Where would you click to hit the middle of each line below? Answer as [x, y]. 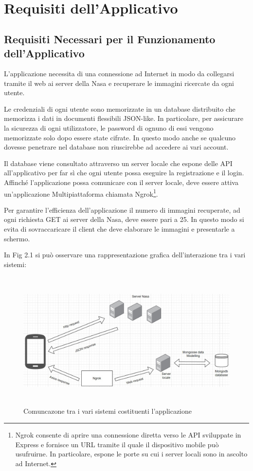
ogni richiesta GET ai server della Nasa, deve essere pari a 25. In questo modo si [124, 219]
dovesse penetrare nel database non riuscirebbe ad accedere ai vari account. [116, 147]
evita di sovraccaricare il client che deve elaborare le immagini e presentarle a [119, 228]
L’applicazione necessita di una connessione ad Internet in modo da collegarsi [119, 73]
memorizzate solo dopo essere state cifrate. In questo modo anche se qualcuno [120, 137]
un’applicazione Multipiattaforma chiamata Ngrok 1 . [81, 193]
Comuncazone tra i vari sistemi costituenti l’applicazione [108, 411]
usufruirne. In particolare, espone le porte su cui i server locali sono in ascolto [131, 454]
